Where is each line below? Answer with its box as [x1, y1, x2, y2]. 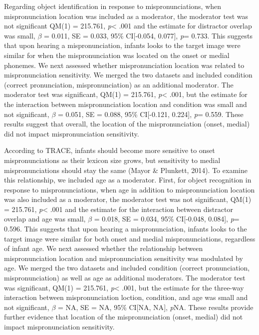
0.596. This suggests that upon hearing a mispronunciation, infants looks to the [4, 223, 247, 234]
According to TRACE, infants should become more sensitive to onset [4, 145, 215, 155]
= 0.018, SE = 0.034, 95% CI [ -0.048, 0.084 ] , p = [94, 213, 240, 224]
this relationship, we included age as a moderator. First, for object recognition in [4, 174, 252, 185]
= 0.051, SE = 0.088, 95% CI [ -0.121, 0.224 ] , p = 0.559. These [57, 108, 244, 119]
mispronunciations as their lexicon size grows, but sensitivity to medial [4, 154, 221, 165]
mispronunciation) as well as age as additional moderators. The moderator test [4, 272, 246, 283]
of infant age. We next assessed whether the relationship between [4, 243, 203, 253]
